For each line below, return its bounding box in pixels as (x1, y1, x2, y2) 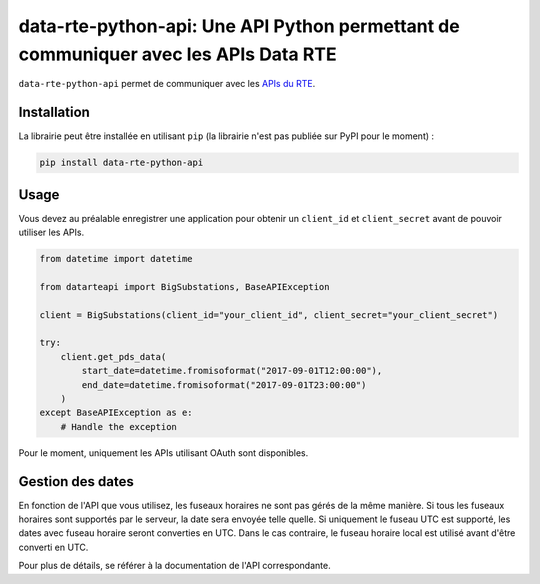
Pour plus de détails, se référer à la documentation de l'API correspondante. (18, 560, 331, 572)
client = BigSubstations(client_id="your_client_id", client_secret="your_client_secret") (39, 309, 499, 320)
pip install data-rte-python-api (39, 157, 204, 169)
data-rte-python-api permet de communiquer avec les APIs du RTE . (18, 78, 316, 90)
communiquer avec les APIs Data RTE (18, 43, 337, 65)
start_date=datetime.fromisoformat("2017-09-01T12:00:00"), (81, 365, 383, 377)
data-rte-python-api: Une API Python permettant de (18, 15, 460, 37)
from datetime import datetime (39, 253, 194, 265)
